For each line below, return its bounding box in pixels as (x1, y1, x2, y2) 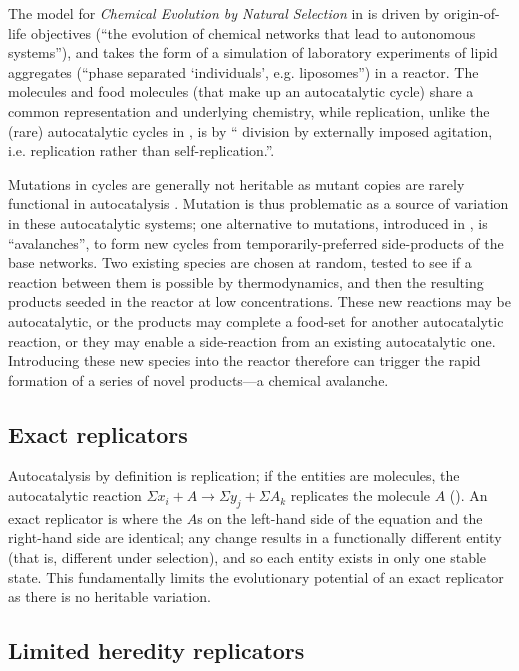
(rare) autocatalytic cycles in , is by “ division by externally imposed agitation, (8, 120, 493, 141)
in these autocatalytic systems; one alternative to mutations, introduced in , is (8, 212, 488, 233)
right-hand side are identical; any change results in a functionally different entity (8, 527, 502, 548)
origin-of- (444, 3, 500, 23)
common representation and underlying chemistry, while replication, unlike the (8, 100, 490, 121)
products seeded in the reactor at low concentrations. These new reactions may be (8, 291, 511, 312)
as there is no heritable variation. (8, 586, 211, 607)
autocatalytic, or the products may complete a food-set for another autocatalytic (8, 310, 504, 331)
